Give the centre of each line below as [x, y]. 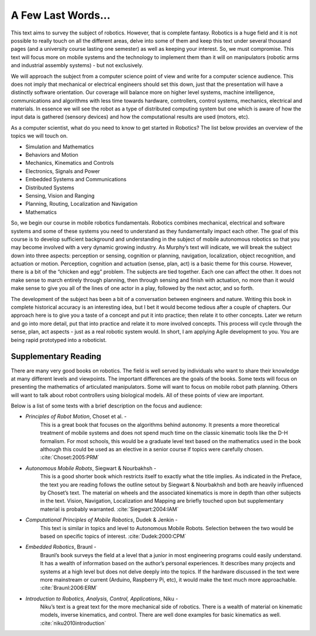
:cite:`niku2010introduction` [73, 623]
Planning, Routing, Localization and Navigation [81, 204]
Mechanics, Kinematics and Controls [70, 163]
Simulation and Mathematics [60, 147]
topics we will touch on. [39, 136]
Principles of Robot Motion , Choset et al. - [76, 416]
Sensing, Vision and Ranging [60, 195]
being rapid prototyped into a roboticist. [59, 340]
